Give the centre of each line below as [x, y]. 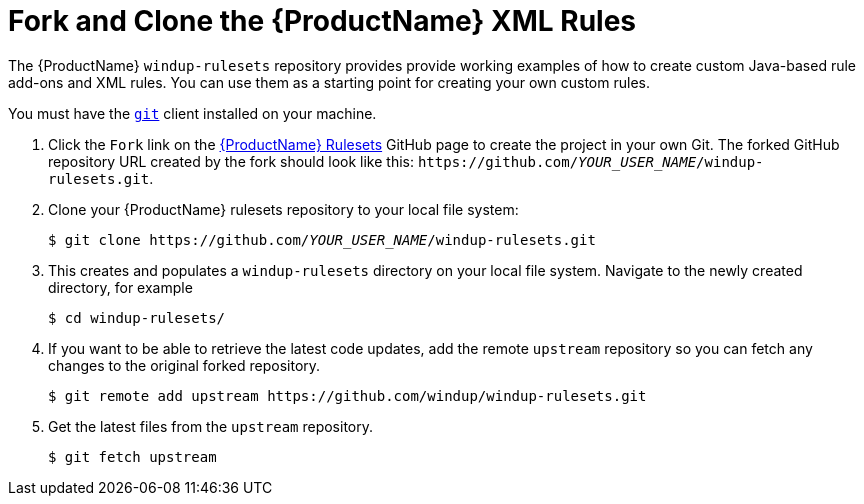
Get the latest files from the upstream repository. [211, 426]
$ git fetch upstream [132, 456]
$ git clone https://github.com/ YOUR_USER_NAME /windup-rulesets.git [322, 239]
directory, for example [120, 287]
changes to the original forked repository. [184, 365]
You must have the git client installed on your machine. [192, 113]
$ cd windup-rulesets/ [137, 317]
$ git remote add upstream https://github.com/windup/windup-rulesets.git [347, 395]
